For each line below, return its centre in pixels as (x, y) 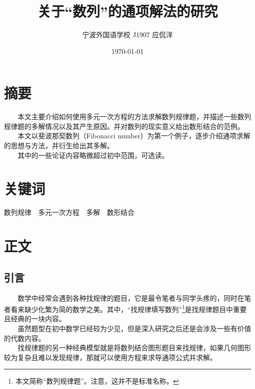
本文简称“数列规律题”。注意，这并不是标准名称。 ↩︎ (97, 381)
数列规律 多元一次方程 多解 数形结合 (69, 212)
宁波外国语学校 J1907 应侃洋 (127, 35)
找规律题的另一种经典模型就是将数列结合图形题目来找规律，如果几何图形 (134, 348)
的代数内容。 (25, 338)
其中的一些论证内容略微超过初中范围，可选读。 (93, 155)
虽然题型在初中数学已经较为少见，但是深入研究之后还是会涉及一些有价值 (134, 328)
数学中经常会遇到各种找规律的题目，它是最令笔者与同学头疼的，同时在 (131, 298)
